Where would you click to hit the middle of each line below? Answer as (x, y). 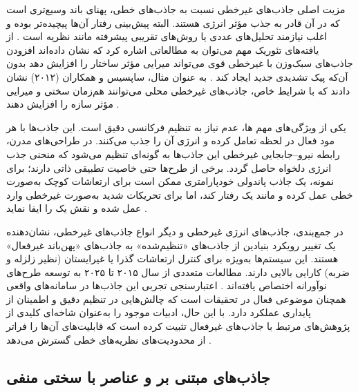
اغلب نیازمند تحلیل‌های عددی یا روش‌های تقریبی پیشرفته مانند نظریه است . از (167, 36)
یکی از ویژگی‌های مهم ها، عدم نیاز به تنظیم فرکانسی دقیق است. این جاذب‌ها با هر (176, 127)
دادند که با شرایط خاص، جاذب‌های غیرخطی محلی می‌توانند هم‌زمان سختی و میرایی (178, 90)
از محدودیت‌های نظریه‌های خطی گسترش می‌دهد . (109, 339)
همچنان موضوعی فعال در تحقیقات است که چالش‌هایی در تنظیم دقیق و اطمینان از (176, 298)
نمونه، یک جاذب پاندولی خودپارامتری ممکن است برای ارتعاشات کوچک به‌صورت (170, 181)
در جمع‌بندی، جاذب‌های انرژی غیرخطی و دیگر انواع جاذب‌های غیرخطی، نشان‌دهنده (175, 231)
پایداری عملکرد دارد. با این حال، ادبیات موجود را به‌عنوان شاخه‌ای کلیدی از (159, 312)
